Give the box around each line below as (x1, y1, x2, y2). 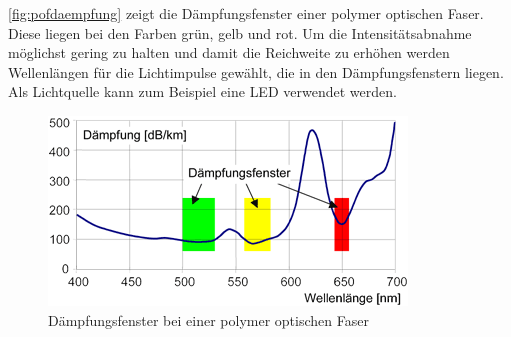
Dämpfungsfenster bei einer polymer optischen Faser (48, 309, 369, 330)
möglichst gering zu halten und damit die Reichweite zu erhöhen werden (8, 42, 450, 63)
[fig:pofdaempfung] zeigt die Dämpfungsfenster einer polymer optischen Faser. (8, 3, 484, 23)
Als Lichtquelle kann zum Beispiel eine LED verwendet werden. (8, 81, 397, 102)
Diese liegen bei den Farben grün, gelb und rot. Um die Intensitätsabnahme (8, 22, 472, 43)
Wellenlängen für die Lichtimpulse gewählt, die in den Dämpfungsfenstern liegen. (8, 61, 504, 82)
